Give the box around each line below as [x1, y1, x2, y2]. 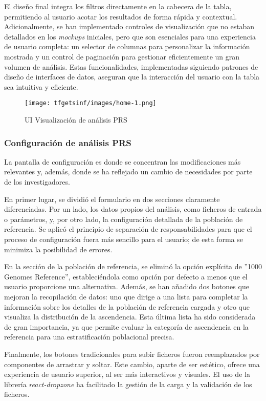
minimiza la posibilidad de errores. [4, 244, 113, 254]
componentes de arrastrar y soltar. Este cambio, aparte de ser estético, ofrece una [4, 358, 260, 369]
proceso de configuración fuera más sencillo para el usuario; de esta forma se [4, 233, 243, 244]
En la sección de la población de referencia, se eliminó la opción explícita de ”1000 [4, 261, 262, 272]
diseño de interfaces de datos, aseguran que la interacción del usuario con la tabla [4, 71, 260, 82]
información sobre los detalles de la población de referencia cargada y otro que [4, 301, 250, 312]
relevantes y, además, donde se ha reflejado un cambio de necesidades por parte [4, 166, 253, 177]
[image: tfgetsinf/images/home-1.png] [25, 99, 157, 107]
